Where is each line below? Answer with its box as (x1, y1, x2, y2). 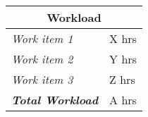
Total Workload (11, 92, 99, 108)
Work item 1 (11, 30, 73, 47)
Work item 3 (11, 71, 73, 87)
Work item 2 (11, 51, 73, 67)
